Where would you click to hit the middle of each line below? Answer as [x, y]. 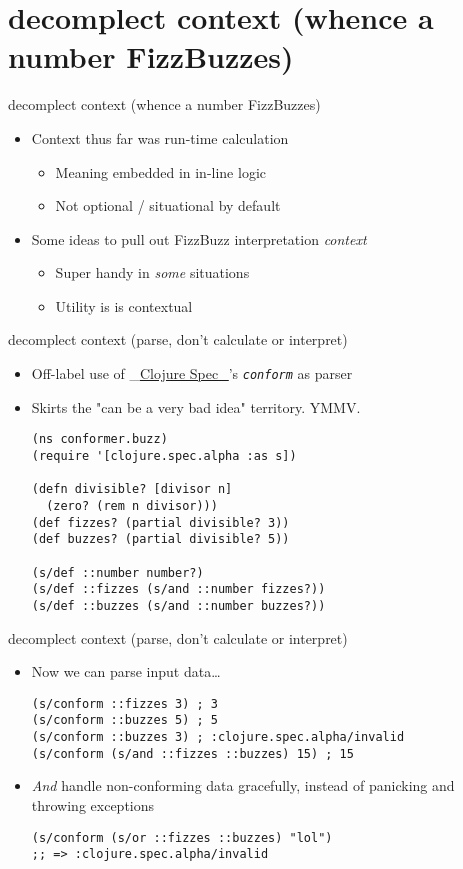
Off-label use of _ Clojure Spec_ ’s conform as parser [192, 373]
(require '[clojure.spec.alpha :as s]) [164, 455]
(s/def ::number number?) [117, 572]
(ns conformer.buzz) [99, 439]
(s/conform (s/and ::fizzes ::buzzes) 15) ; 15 [192, 753]
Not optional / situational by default [168, 205]
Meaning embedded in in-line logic [160, 171]
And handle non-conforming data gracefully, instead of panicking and [243, 785]
